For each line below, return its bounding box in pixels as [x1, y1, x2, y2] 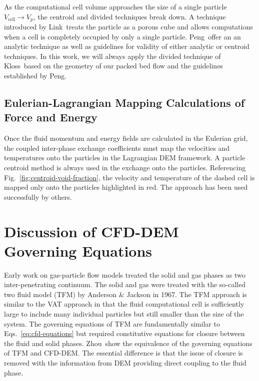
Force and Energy [4, 109, 97, 125]
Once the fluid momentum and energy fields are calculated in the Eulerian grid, [4, 133, 248, 143]
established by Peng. [4, 70, 67, 81]
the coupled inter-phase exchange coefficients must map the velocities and [4, 142, 230, 153]
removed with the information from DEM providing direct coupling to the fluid [4, 358, 246, 368]
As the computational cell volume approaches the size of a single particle [4, 1, 227, 11]
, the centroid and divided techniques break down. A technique [33, 11, 226, 21]
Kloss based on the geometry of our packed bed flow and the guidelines [4, 60, 223, 71]
